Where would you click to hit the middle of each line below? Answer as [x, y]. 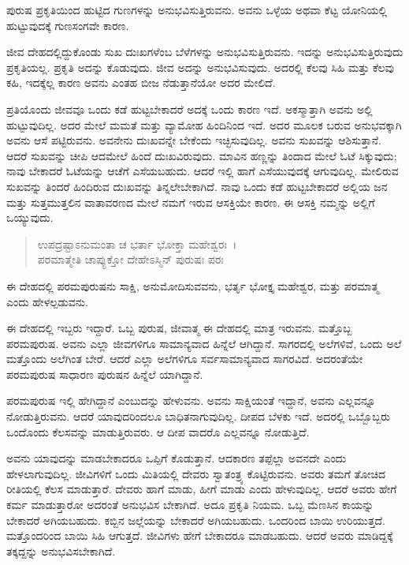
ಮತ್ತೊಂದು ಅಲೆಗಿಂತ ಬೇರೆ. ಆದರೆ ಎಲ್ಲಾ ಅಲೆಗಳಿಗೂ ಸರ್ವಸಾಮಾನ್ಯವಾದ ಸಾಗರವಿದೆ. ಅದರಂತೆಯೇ [185, 359]
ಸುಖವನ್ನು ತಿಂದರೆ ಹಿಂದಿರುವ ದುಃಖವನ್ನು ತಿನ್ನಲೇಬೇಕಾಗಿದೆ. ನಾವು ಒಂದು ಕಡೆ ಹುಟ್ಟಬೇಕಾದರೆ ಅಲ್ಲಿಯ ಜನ [197, 186]
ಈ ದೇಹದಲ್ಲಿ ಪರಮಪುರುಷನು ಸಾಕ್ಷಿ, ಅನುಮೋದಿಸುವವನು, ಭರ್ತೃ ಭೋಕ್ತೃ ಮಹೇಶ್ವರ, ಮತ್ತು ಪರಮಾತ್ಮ [193, 285]
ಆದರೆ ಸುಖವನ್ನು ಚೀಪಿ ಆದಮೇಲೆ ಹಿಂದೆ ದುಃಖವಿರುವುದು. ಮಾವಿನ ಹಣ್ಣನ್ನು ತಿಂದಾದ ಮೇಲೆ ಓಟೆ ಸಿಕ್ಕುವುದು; [202, 155]
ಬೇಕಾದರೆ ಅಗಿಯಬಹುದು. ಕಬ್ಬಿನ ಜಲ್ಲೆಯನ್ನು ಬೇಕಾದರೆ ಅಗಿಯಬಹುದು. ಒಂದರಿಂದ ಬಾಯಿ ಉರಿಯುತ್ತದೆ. [196, 520]
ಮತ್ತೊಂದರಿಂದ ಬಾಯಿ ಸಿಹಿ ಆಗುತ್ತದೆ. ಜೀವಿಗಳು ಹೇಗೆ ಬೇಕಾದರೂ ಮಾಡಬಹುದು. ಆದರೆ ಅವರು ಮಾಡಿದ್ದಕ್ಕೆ [200, 535]
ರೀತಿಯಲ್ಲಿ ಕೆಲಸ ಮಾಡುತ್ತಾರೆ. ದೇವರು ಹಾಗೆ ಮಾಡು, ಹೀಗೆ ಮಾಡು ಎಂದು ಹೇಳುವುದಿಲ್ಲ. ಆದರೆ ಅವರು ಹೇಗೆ [202, 489]
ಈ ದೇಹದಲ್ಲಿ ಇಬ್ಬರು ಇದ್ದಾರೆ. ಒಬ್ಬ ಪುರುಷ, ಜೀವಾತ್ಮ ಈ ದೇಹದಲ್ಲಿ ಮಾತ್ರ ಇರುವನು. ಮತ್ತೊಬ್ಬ [179, 328]
